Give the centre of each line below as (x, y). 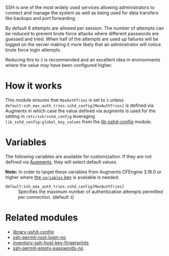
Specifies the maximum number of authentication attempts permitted (91, 192)
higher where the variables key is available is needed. (62, 177)
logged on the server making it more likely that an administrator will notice (83, 44)
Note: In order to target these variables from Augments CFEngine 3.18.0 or (83, 172)
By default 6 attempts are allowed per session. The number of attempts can (85, 28)
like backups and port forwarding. (41, 18)
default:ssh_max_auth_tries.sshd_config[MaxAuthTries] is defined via (80, 105)
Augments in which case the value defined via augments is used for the (80, 111)
